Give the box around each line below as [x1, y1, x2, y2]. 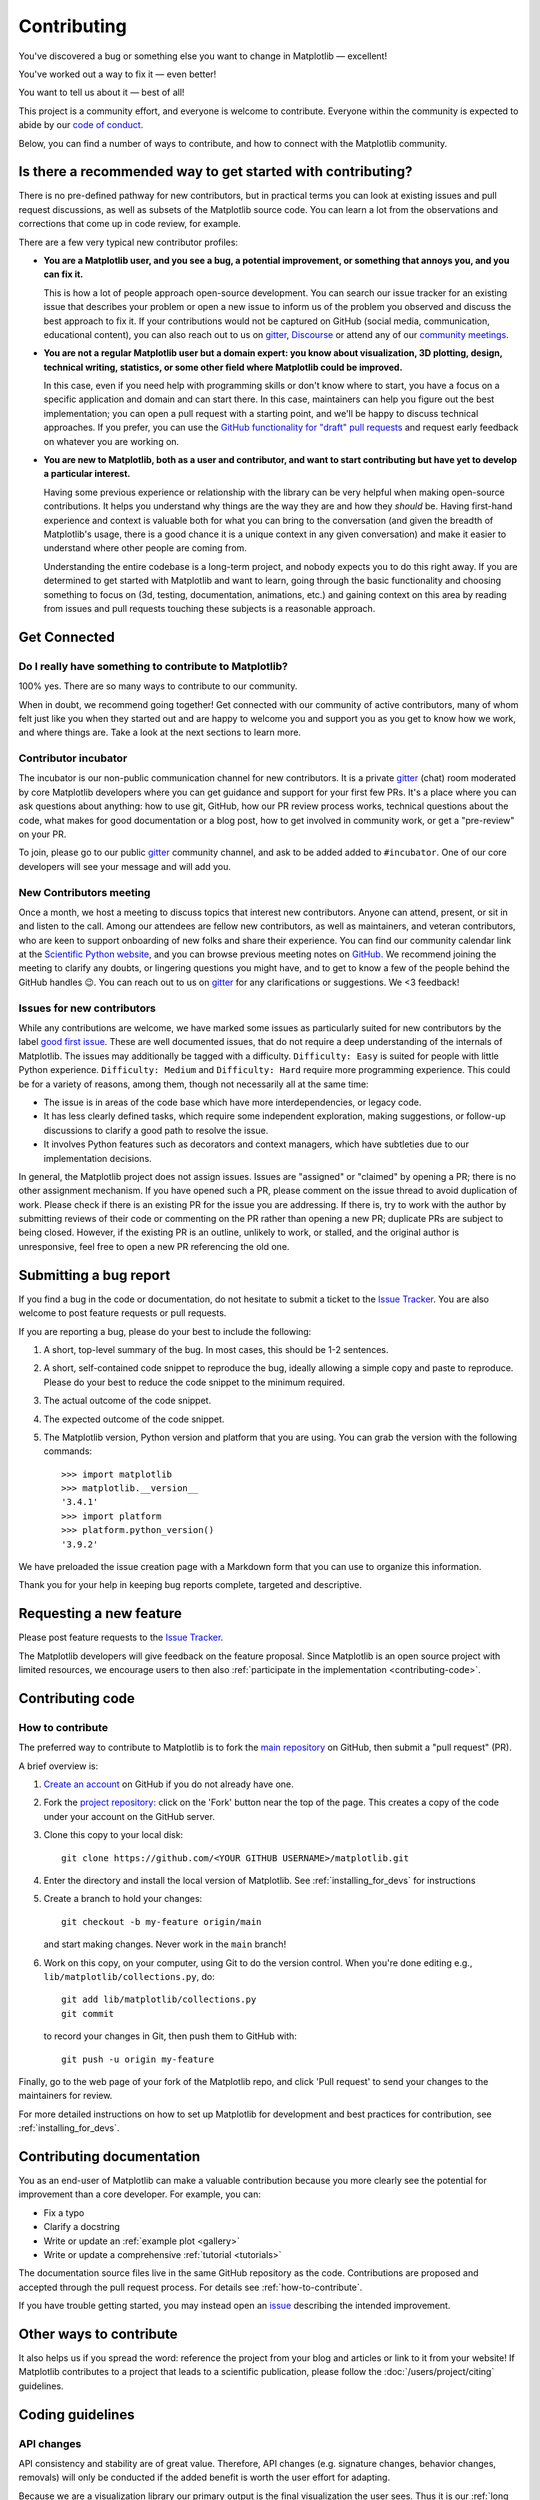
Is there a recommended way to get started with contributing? [18, 163, 413, 180]
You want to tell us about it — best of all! [18, 86, 185, 99]
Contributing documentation [18, 2148, 201, 2165]
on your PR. [18, 828, 67, 840]
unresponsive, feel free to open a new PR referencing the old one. [18, 1240, 290, 1252]
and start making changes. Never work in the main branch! [43, 1938, 287, 1950]
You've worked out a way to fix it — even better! [18, 68, 217, 80]
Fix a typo [43, 2206, 85, 2219]
